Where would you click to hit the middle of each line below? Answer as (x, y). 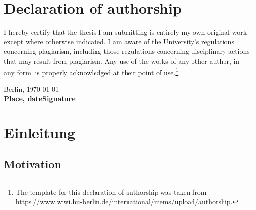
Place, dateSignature (40, 98)
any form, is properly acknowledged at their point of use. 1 (91, 71)
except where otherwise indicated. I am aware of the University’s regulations (119, 41)
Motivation (32, 163)
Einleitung (40, 132)
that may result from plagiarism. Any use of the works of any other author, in (122, 60)
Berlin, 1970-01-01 (32, 88)
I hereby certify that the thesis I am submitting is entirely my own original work (126, 32)
